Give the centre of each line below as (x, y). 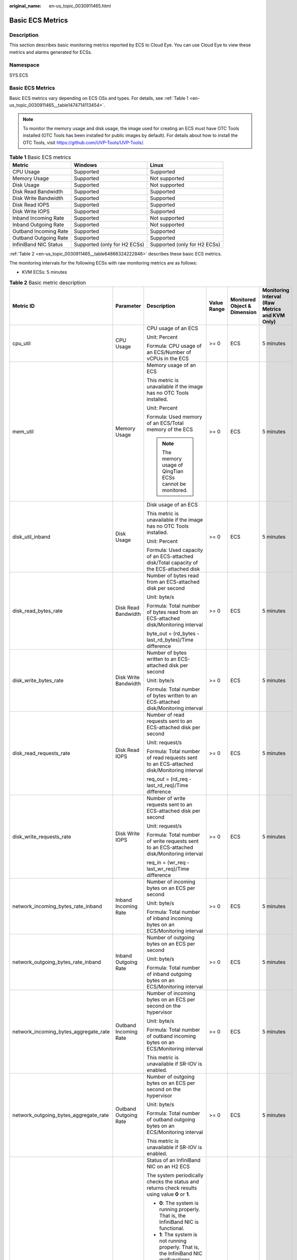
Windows (85, 165)
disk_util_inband (31, 537)
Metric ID (24, 306)
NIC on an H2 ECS (168, 1167)
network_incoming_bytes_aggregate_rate (61, 1032)
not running (173, 1241)
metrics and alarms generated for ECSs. (51, 52)
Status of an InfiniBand (173, 1160)
